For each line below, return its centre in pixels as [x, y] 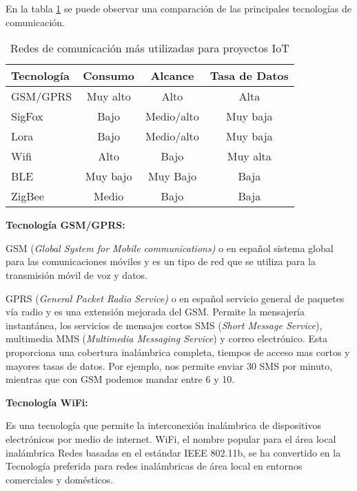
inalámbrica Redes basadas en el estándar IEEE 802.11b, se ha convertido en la [173, 452]
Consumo [109, 76]
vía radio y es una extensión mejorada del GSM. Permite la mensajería [155, 312]
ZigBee [28, 196]
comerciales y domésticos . [60, 479]
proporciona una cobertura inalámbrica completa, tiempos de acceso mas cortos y [178, 352]
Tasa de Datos [249, 76]
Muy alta [249, 156]
